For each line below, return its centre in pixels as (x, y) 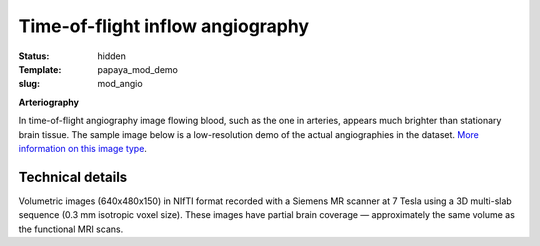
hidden (112, 56)
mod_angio (120, 84)
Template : (40, 69)
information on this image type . (82, 148)
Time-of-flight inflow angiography (164, 26)
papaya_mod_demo (138, 69)
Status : (34, 56)
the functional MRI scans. (71, 229)
